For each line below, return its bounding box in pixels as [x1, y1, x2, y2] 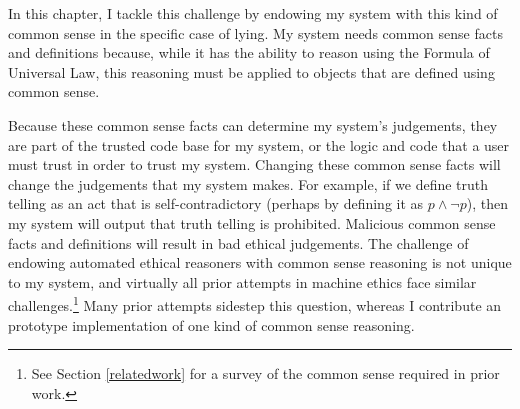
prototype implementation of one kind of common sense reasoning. [8, 314, 415, 335]
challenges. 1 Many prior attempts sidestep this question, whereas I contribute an [8, 292, 502, 315]
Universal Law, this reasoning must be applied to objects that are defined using [8, 61, 495, 82]
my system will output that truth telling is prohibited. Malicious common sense [8, 212, 496, 233]
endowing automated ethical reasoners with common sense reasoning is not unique [8, 252, 512, 273]
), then [466, 193, 508, 214]
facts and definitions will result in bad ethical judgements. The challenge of [8, 232, 469, 253]
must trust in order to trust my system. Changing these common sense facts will [8, 154, 501, 175]
